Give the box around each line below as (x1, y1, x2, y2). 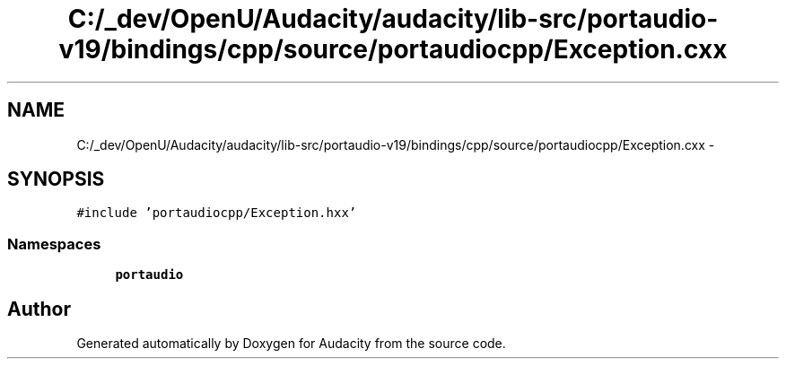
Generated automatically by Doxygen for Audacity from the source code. (76, 335, 506, 352)
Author (7, 297, 71, 320)
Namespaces (7, 234, 101, 253)
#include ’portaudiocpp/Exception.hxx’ (76, 205, 357, 221)
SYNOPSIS (7, 168, 105, 191)
